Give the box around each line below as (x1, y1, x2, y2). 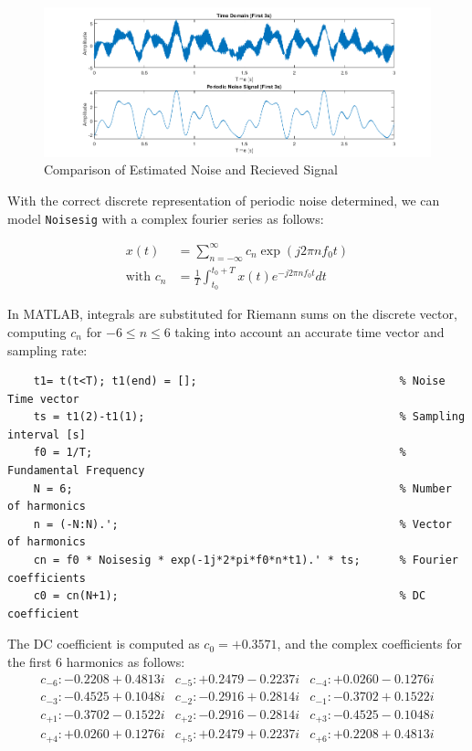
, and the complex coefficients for (277, 634, 462, 653)
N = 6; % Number (33, 481, 452, 495)
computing (7, 322, 67, 341)
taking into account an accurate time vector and (174, 322, 445, 341)
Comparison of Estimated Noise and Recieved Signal (44, 160, 338, 179)
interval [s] (7, 428, 86, 441)
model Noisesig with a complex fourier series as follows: (7, 208, 324, 227)
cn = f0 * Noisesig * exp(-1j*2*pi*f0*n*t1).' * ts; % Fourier (33, 554, 458, 567)
